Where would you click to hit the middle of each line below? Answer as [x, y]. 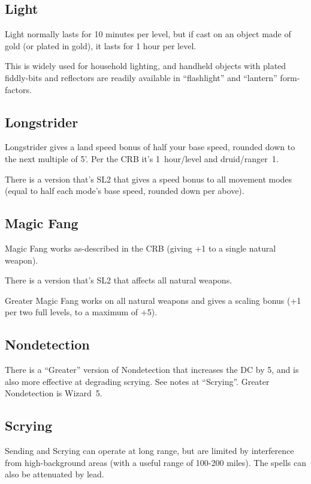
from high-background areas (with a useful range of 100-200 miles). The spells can [155, 462]
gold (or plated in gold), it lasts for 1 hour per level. [101, 45]
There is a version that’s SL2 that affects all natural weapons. [119, 280]
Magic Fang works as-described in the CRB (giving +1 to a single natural [141, 248]
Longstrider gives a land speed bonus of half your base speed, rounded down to [150, 147]
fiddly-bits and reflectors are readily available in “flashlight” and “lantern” [141, 77]
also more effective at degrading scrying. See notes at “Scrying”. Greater [137, 381]
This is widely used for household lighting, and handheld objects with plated [146, 66]
